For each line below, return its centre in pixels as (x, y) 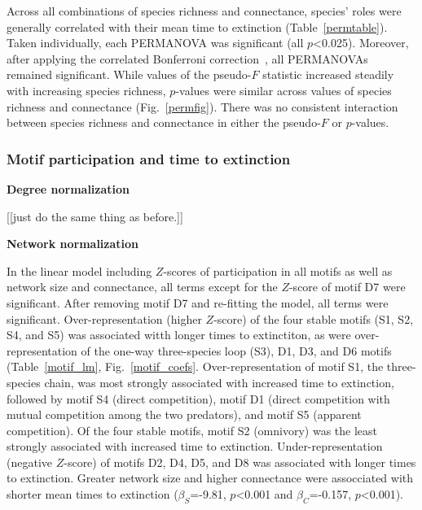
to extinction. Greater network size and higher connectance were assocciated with (210, 478)
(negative (29, 462)
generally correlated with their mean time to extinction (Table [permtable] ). (197, 26)
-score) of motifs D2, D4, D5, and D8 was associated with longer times (240, 462)
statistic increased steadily (328, 74)
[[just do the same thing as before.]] (95, 216)
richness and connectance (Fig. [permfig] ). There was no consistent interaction (202, 106)
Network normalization (73, 244)
